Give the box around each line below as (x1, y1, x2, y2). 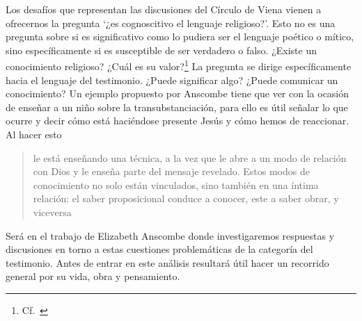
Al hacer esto (6, 127, 62, 141)
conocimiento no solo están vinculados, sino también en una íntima (33, 177, 319, 192)
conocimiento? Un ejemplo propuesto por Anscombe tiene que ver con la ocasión (6, 86, 349, 101)
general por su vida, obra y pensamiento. (6, 269, 180, 283)
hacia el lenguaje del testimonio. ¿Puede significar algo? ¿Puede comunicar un (6, 72, 338, 87)
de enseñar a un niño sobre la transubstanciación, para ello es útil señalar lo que (6, 99, 348, 114)
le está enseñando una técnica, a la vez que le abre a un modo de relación (33, 150, 347, 165)
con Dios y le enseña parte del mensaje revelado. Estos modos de (33, 164, 310, 179)
